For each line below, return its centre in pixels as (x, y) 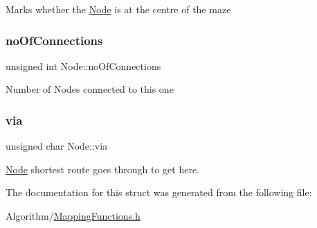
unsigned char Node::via (57, 146)
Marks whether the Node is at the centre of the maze (118, 9)
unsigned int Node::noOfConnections (83, 65)
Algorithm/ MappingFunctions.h (73, 216)
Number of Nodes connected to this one (90, 89)
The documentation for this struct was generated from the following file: (159, 192)
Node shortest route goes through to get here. (102, 169)
